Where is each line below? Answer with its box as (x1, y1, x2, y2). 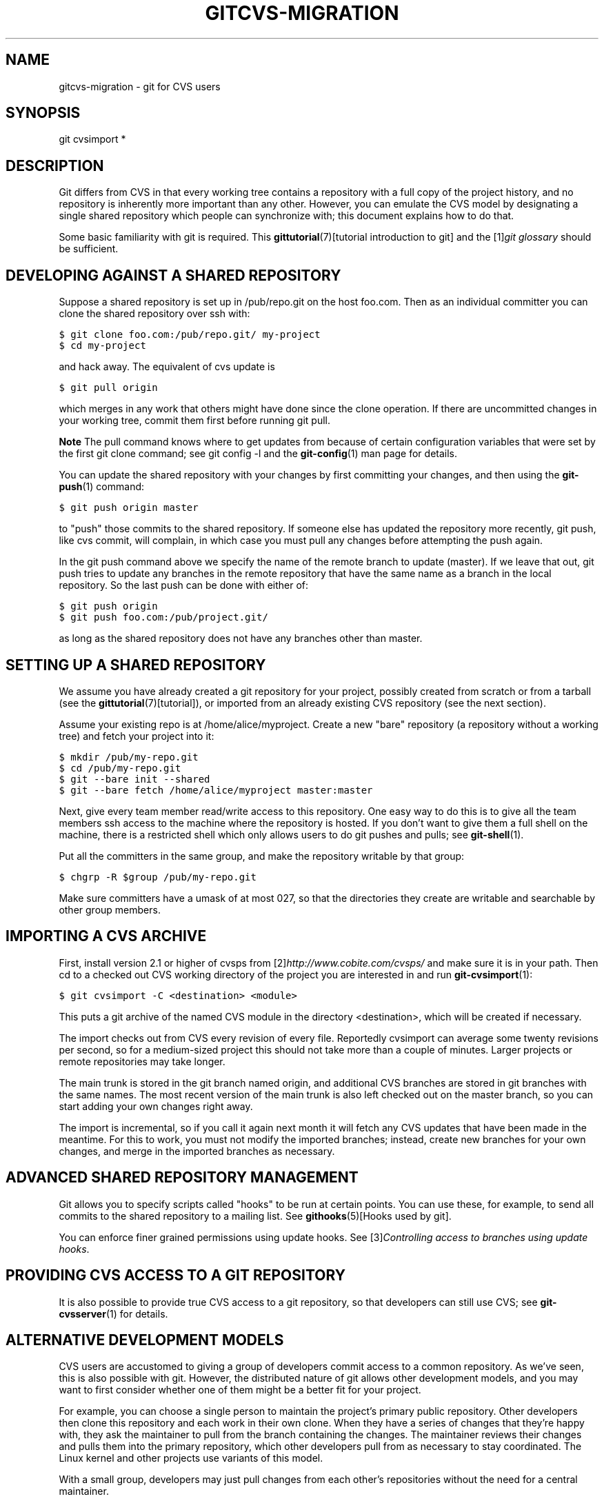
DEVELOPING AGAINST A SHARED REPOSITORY (6, 266, 341, 284)
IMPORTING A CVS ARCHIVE (6, 927, 207, 945)
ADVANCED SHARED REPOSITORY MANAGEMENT (6, 1169, 359, 1187)
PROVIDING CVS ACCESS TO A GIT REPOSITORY (6, 1267, 345, 1285)
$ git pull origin (59, 382, 158, 394)
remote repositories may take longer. (59, 1055, 225, 1067)
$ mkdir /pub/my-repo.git (59, 751, 199, 763)
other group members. (59, 903, 161, 916)
